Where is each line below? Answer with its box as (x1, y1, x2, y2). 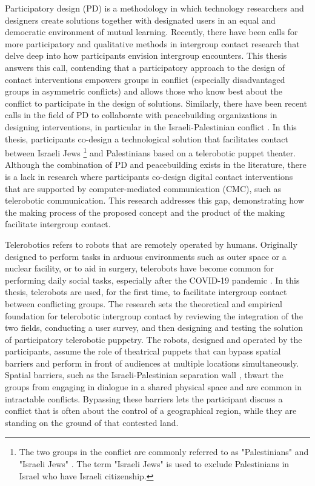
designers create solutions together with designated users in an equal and (5, 13, 276, 26)
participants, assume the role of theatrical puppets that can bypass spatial (5, 345, 281, 358)
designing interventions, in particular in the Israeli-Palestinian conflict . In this (5, 120, 297, 133)
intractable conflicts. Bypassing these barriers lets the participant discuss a (5, 392, 283, 405)
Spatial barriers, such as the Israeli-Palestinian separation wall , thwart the (5, 368, 283, 381)
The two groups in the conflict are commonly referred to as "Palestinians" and (19, 445, 309, 458)
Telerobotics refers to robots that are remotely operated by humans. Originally (5, 238, 297, 250)
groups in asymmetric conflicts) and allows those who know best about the (5, 85, 282, 98)
